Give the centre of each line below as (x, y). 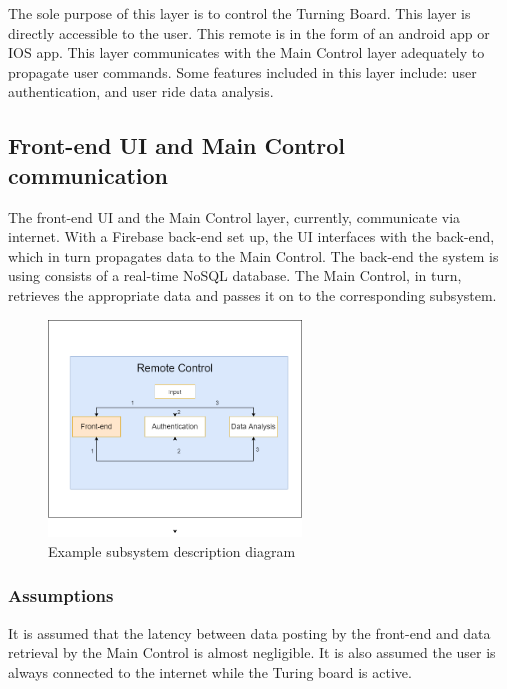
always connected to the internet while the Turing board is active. (210, 671)
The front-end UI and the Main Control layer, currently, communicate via (234, 216)
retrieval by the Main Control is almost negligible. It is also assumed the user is (252, 652)
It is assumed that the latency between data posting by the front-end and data (249, 632)
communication (88, 174)
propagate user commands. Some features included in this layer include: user (242, 71)
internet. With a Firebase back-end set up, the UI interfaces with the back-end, (251, 236)
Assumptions (61, 595)
